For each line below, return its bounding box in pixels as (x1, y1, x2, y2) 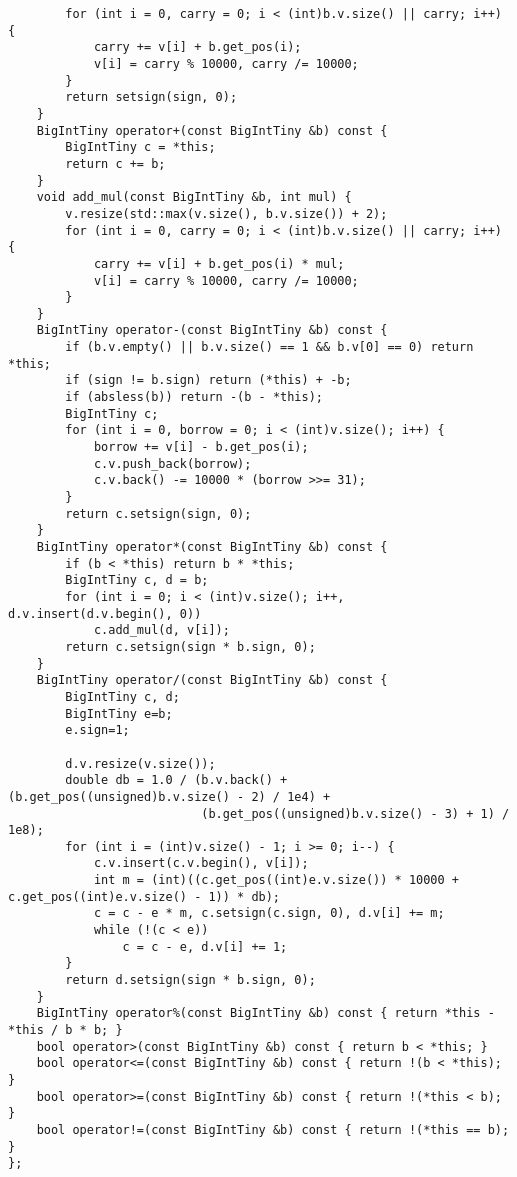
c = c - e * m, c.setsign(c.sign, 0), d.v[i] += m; (93, 906, 445, 921)
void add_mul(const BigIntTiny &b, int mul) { (36, 190, 352, 205)
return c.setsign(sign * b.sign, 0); (65, 639, 316, 654)
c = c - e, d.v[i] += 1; (122, 939, 288, 954)
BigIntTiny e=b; (65, 706, 173, 721)
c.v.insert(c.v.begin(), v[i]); (93, 856, 309, 871)
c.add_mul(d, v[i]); (93, 623, 230, 638)
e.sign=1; (65, 723, 130, 738)
